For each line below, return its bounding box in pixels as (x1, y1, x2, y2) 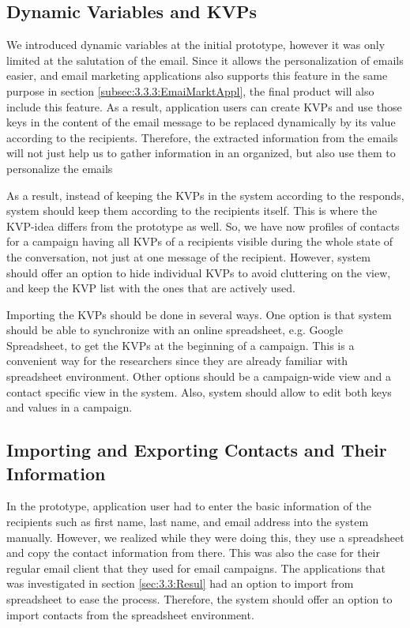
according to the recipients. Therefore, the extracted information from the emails (6, 129, 398, 145)
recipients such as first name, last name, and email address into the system (6, 513, 369, 530)
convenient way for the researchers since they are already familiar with (6, 352, 348, 369)
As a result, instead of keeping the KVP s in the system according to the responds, (6, 186, 404, 203)
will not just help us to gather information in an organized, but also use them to (6, 145, 396, 161)
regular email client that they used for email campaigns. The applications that (6, 559, 386, 576)
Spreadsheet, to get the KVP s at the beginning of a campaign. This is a (6, 337, 355, 353)
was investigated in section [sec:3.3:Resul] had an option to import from (6, 575, 354, 592)
